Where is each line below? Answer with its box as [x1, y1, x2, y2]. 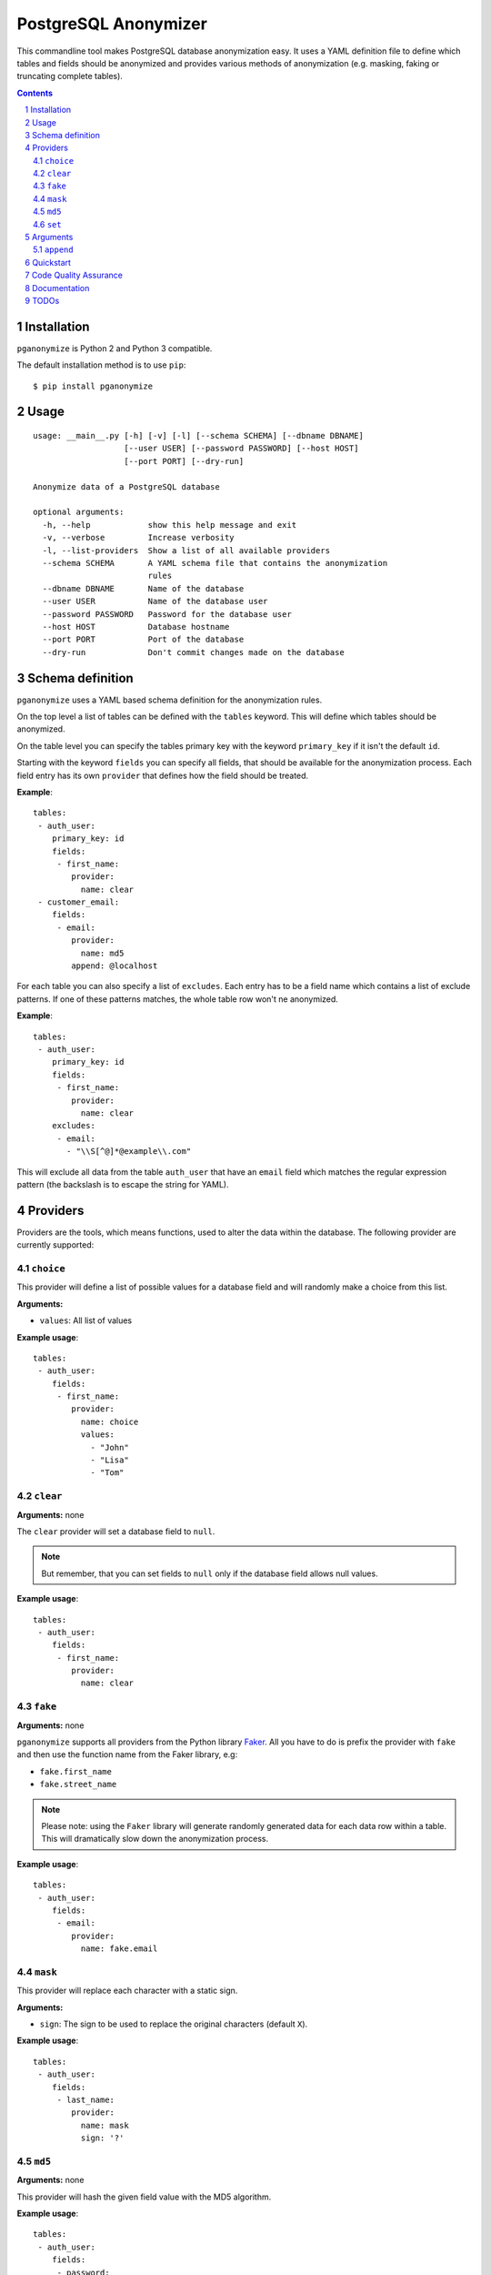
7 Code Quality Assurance [25, 269, 123, 281]
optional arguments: [33, 507, 125, 518]
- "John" [90, 1442, 129, 1452]
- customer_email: [37, 897, 120, 907]
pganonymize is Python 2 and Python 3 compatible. [16, 342, 213, 354]
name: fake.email [80, 1944, 158, 1954]
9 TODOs [25, 295, 60, 306]
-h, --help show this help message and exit [42, 520, 297, 530]
